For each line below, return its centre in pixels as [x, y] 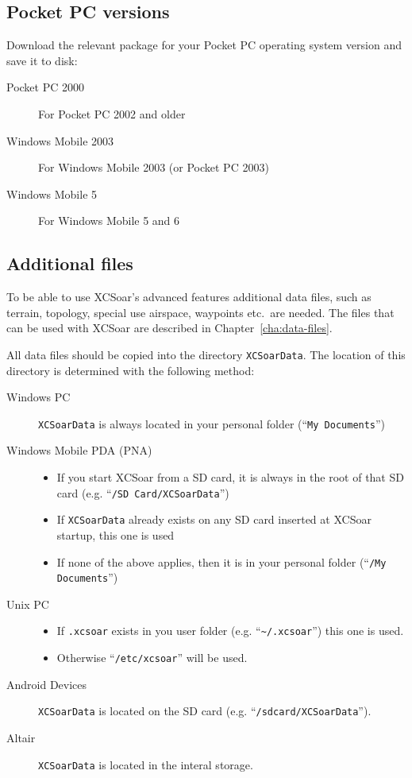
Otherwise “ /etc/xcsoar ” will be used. [152, 658]
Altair [21, 737]
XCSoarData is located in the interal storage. [146, 764]
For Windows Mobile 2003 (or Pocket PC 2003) [154, 167]
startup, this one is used [116, 534]
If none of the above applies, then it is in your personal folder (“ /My [221, 561]
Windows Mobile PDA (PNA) [79, 450]
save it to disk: [42, 60]
